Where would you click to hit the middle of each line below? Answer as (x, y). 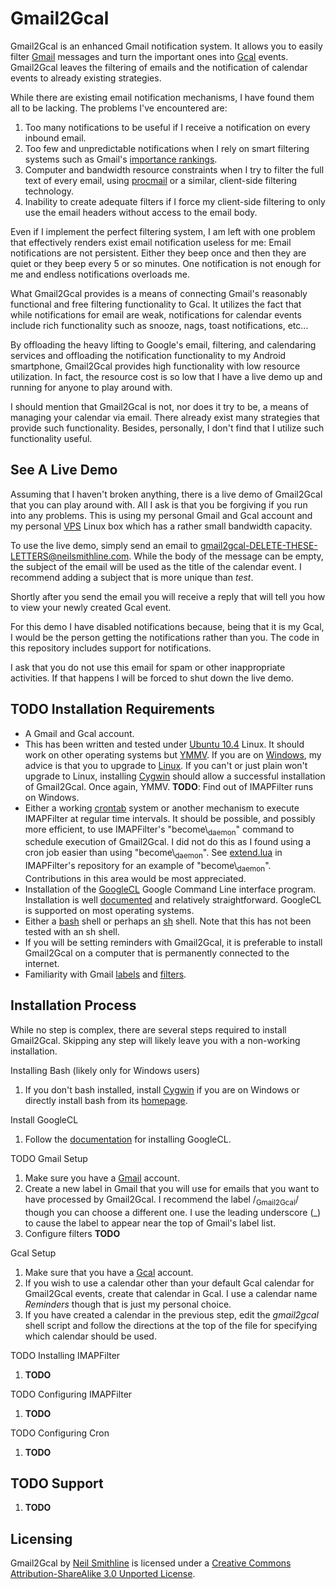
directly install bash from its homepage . (106, 1100)
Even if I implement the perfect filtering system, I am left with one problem (163, 231)
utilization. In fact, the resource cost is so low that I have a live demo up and (166, 376)
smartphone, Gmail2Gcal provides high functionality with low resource (155, 366)
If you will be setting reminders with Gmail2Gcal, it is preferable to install (173, 942)
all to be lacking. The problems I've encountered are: (119, 108)
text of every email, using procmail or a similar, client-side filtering (161, 180)
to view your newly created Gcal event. (91, 607)
